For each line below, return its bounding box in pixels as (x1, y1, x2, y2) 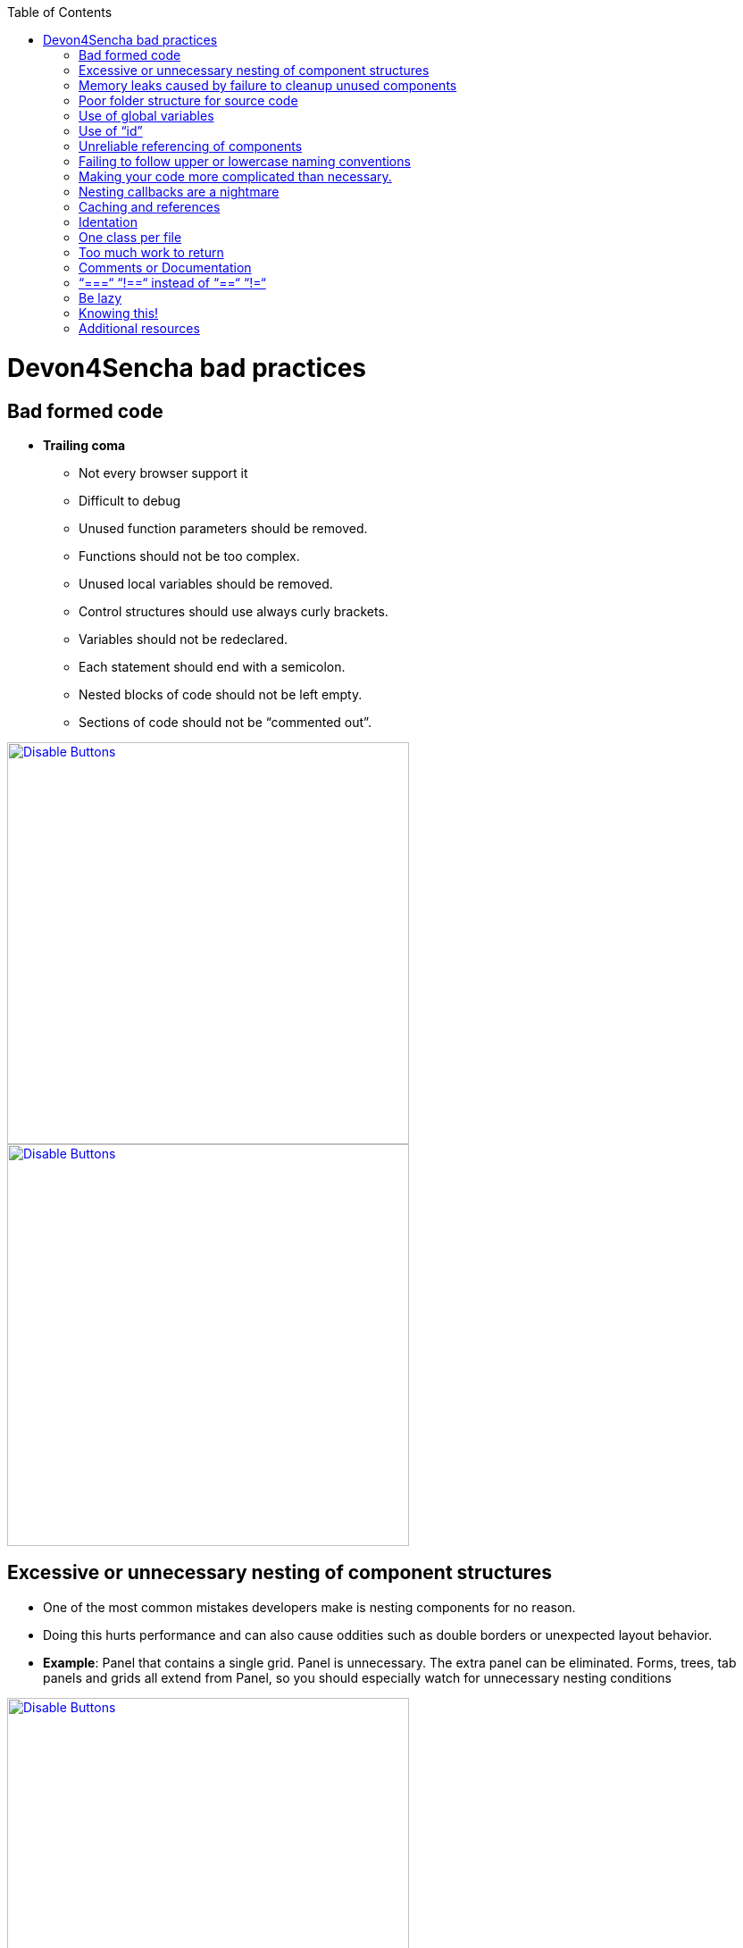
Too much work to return (79, 245, 224, 260)
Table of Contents (7, 4, 113, 20)
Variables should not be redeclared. (79, 631, 288, 647)
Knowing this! (79, 305, 159, 321)
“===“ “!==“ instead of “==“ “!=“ (79, 275, 266, 290)
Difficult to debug (79, 492, 181, 508)
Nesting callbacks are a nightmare (79, 184, 280, 199)
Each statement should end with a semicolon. (79, 658, 346, 674)
